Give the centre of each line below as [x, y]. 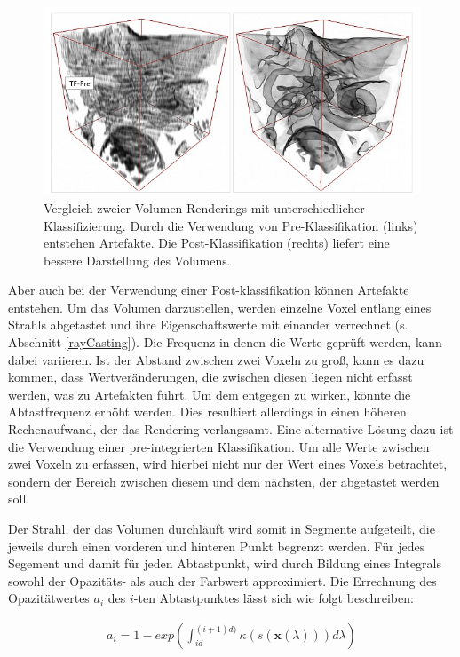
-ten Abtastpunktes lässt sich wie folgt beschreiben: [274, 598]
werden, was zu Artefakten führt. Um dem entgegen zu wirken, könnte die [210, 394]
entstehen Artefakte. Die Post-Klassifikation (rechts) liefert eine [217, 243]
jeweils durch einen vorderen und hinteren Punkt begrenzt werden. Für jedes [217, 546]
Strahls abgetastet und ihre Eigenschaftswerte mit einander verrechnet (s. [208, 325]
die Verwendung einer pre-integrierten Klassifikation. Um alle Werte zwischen [219, 446]
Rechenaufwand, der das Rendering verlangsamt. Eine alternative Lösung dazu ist [231, 429]
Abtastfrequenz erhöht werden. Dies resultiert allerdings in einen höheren [207, 412]
